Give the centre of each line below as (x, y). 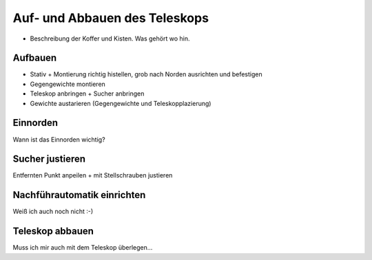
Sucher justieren (49, 159)
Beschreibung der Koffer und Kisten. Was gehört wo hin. (110, 39)
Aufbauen (35, 58)
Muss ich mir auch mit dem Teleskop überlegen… (83, 248)
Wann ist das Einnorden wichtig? (59, 139)
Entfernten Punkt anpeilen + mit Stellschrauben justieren (93, 175)
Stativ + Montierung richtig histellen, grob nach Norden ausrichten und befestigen (146, 74)
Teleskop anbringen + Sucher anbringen (87, 94)
